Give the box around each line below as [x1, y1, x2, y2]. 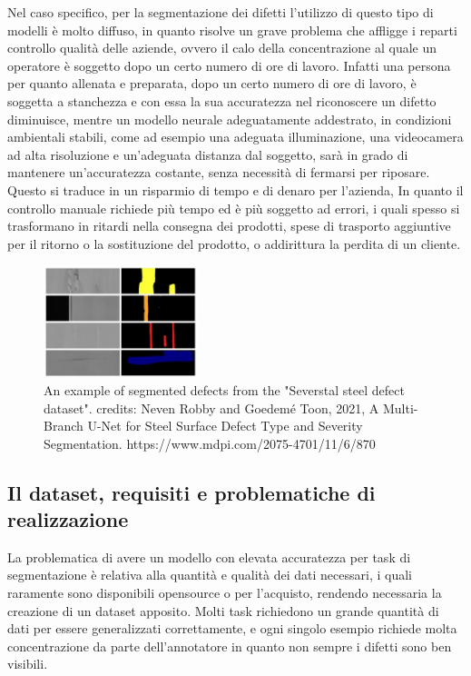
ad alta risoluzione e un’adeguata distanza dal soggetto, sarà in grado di [7, 144, 408, 164]
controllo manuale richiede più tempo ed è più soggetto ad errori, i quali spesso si [7, 198, 460, 217]
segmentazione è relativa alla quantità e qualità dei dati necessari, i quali [7, 565, 412, 584]
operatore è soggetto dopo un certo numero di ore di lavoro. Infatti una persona [7, 55, 451, 75]
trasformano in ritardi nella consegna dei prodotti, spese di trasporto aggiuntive [7, 216, 451, 235]
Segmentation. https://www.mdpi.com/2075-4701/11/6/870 [44, 433, 376, 452]
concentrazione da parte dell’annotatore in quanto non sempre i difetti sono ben [7, 636, 452, 655]
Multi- [382, 398, 418, 417]
